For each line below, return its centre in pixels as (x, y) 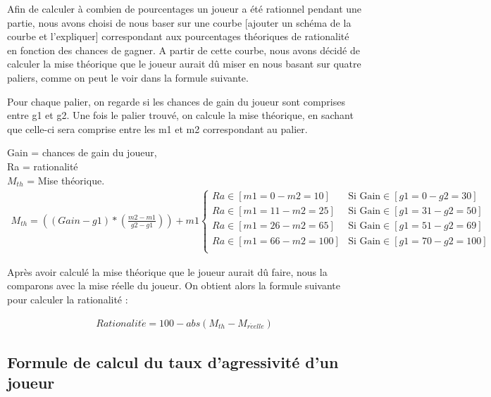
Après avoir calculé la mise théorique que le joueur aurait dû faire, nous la (167, 271)
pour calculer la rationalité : (68, 299)
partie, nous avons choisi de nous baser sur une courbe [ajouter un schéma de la (179, 22)
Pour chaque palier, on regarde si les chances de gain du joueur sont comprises (176, 101)
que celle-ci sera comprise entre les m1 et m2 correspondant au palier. (157, 128)
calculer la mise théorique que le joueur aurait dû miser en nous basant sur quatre (184, 64)
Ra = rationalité (43, 166)
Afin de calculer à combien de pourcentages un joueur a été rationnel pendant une (185, 8)
